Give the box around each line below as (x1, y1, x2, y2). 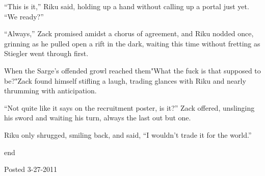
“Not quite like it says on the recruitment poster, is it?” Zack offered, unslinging (4, 102, 255, 113)
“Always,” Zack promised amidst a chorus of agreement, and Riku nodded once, (4, 28, 254, 39)
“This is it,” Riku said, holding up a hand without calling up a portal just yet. (4, 1, 249, 11)
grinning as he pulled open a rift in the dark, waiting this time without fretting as (4, 38, 260, 48)
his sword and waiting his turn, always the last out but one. (4, 112, 191, 123)
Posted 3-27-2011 (4, 164, 58, 174)
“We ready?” (4, 11, 44, 21)
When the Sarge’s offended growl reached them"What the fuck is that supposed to (4, 65, 261, 76)
